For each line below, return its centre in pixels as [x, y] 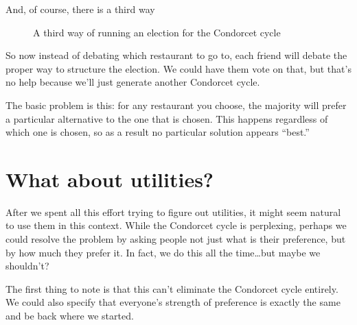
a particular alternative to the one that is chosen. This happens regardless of [167, 118]
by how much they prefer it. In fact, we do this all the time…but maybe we [163, 252]
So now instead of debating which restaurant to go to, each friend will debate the [176, 55]
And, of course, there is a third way [80, 9]
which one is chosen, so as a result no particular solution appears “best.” [158, 132]
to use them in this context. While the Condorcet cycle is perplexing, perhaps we [176, 225]
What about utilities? [110, 179]
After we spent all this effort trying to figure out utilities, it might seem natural [173, 212]
